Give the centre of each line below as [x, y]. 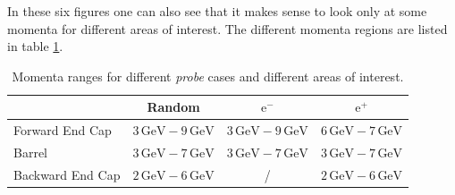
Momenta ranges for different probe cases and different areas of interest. [208, 76]
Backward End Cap [67, 174]
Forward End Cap [63, 130]
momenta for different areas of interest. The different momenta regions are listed [227, 28]
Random [173, 107]
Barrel [30, 153]
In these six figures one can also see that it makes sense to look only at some [217, 11]
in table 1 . [35, 46]
